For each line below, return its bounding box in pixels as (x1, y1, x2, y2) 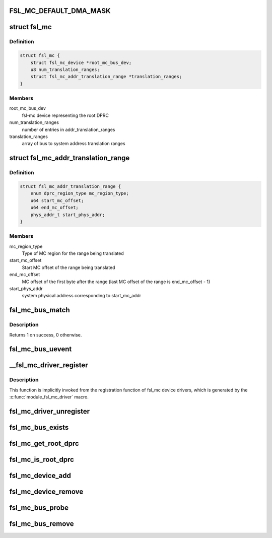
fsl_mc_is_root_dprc (9, 455, 74, 463)
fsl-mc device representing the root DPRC (22, 112, 109, 118)
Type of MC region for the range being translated (22, 250, 124, 256)
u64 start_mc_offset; (30, 197, 84, 204)
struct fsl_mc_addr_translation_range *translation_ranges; (30, 74, 182, 80)
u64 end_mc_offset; (30, 205, 79, 211)
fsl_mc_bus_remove (9, 519, 74, 528)
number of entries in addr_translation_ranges (22, 126, 115, 132)
